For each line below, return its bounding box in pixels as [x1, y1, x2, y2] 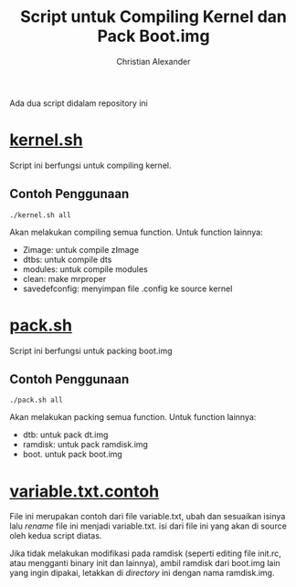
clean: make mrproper [22, 273, 107, 284]
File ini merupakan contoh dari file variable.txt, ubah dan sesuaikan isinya [9, 511, 286, 522]
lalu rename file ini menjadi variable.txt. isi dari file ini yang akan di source [9, 520, 288, 531]
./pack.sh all [9, 395, 64, 405]
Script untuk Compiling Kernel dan [19, 6, 288, 27]
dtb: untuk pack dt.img [22, 429, 109, 440]
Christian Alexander [116, 56, 191, 67]
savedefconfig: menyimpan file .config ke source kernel [22, 283, 233, 294]
